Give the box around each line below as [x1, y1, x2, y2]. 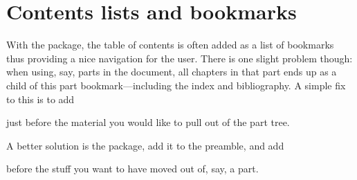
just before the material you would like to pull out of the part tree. [6, 115, 290, 129]
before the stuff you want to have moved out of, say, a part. [6, 161, 259, 176]
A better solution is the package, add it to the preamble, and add [6, 138, 284, 152]
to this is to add [6, 91, 75, 106]
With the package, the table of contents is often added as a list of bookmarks [6, 37, 334, 52]
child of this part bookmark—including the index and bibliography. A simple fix [6, 78, 346, 92]
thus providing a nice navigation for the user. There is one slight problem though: [6, 51, 353, 65]
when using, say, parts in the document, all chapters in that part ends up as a [6, 64, 337, 79]
